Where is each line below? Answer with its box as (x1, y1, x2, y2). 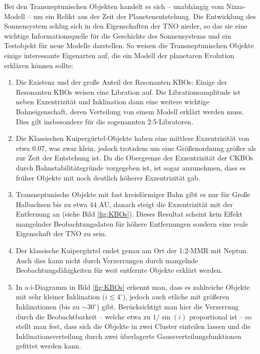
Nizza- (226, 1, 245, 11)
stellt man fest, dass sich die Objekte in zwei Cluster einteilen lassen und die (16, 321, 251, 331)
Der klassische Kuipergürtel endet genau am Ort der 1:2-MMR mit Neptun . (16, 245, 248, 256)
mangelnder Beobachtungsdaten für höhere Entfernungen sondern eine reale (16, 218, 248, 229)
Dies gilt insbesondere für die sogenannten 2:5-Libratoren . (16, 116, 193, 126)
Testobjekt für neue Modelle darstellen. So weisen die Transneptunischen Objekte (4, 40, 254, 51)
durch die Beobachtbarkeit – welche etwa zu (16, 311, 151, 321)
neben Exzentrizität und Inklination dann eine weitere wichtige (16, 96, 209, 107)
